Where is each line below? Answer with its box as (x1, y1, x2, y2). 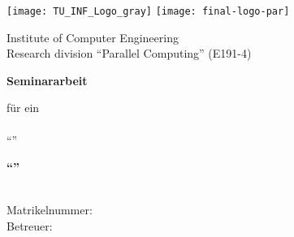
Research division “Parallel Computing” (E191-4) (6, 45, 252, 62)
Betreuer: (6, 218, 53, 234)
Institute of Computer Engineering (6, 28, 179, 45)
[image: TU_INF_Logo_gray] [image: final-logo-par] (6, 6, 290, 17)
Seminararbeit (6, 71, 88, 88)
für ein (6, 99, 40, 116)
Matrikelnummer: (6, 201, 93, 218)
